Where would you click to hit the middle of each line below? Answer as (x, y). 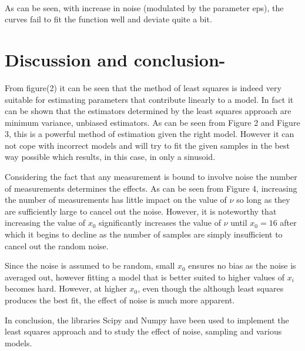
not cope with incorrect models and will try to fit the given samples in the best (147, 145)
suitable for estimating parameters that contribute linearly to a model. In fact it (149, 99)
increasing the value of (45, 223)
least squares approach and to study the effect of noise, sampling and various (143, 331)
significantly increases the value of (160, 223)
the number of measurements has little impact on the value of (116, 200)
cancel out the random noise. (57, 245)
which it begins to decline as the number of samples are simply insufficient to (144, 234)
